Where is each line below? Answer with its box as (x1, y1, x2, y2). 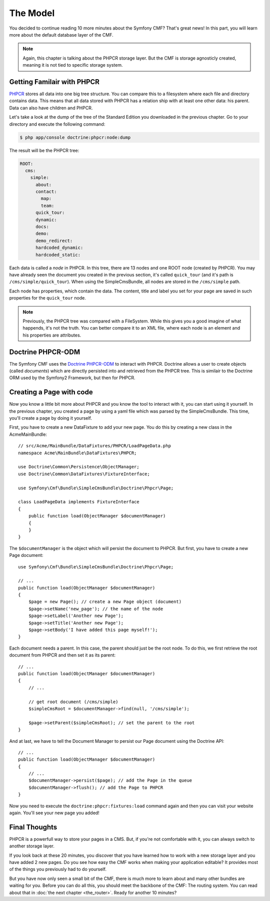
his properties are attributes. (22, 332, 81, 338)
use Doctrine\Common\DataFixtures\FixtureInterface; (18, 471, 150, 477)
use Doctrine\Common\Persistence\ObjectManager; (18, 464, 139, 470)
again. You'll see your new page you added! (9, 810, 99, 816)
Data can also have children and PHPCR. (9, 105, 93, 111)
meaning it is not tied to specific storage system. (22, 62, 123, 68)
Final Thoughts (9, 823, 57, 831)
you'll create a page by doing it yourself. (9, 415, 92, 421)
